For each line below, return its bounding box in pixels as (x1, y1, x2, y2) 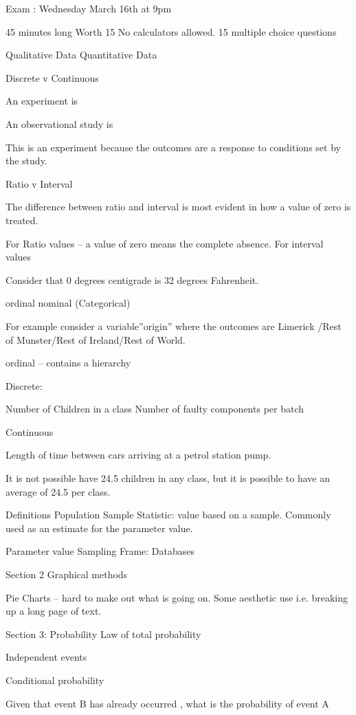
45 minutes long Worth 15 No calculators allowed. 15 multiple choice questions (5, 24, 337, 38)
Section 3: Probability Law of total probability (5, 626, 201, 641)
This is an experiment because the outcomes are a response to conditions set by (5, 140, 341, 154)
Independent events (5, 650, 87, 664)
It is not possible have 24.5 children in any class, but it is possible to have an (5, 471, 330, 485)
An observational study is (5, 116, 113, 131)
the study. (5, 153, 47, 168)
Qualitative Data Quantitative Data (5, 47, 157, 62)
